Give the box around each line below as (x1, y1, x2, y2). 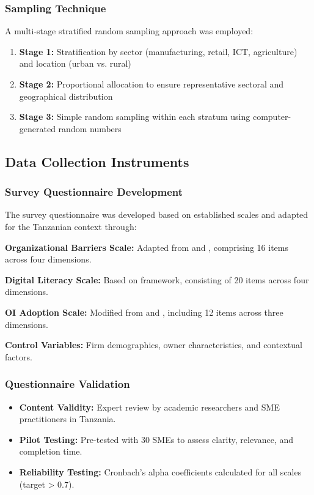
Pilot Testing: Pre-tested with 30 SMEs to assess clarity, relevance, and (19, 433, 294, 445)
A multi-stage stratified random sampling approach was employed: (5, 24, 254, 37)
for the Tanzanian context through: (5, 220, 137, 233)
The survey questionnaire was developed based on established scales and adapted (5, 208, 309, 221)
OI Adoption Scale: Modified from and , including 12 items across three (5, 305, 283, 318)
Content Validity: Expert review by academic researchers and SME (19, 400, 280, 413)
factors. (5, 350, 32, 363)
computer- (252, 110, 291, 123)
